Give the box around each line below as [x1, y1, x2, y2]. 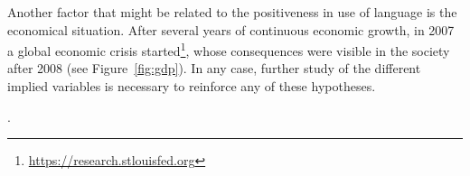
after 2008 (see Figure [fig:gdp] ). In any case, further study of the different [7, 59, 421, 78]
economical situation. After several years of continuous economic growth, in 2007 [7, 20, 455, 39]
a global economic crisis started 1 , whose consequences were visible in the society [7, 39, 450, 60]
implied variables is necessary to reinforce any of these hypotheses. [7, 77, 376, 96]
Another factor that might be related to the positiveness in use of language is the [7, 3, 457, 21]
